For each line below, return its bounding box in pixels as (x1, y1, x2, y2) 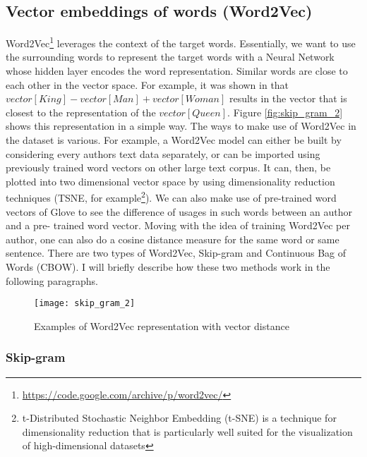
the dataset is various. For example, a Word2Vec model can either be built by (6, 133, 342, 147)
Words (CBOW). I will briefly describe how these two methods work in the (6, 260, 330, 274)
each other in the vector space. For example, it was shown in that (6, 77, 289, 92)
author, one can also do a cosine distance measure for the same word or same (6, 231, 339, 246)
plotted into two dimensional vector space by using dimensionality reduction (6, 173, 335, 188)
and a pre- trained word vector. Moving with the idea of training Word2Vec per (6, 218, 350, 233)
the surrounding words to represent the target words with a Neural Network (6, 49, 335, 64)
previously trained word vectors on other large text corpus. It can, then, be (6, 160, 331, 175)
